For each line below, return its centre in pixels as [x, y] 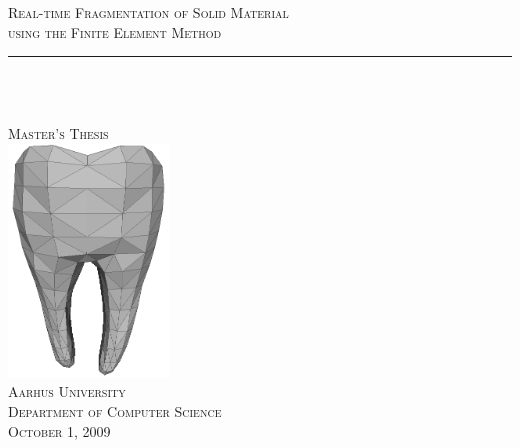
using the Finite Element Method [115, 31]
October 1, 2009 [59, 430]
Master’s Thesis [58, 133]
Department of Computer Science [115, 411]
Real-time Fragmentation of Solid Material [148, 12]
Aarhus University [67, 391]
